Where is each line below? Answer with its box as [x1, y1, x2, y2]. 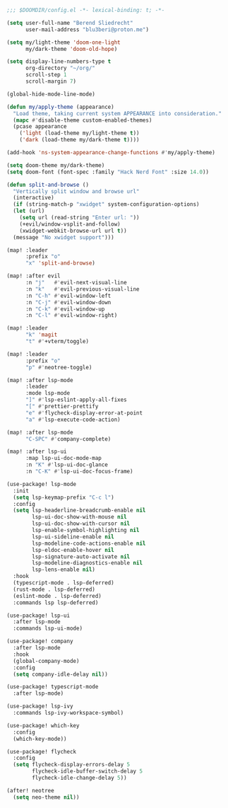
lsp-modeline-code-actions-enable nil [32, 540, 146, 547]
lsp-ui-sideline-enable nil [32, 533, 114, 541]
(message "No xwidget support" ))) [13, 233, 114, 241]
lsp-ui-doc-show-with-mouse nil [32, 514, 128, 521]
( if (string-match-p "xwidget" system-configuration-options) [13, 201, 200, 208]
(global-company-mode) [13, 657, 80, 664]
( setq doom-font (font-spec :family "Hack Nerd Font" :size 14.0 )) [6, 168, 210, 175]
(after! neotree [6, 787, 54, 794]
